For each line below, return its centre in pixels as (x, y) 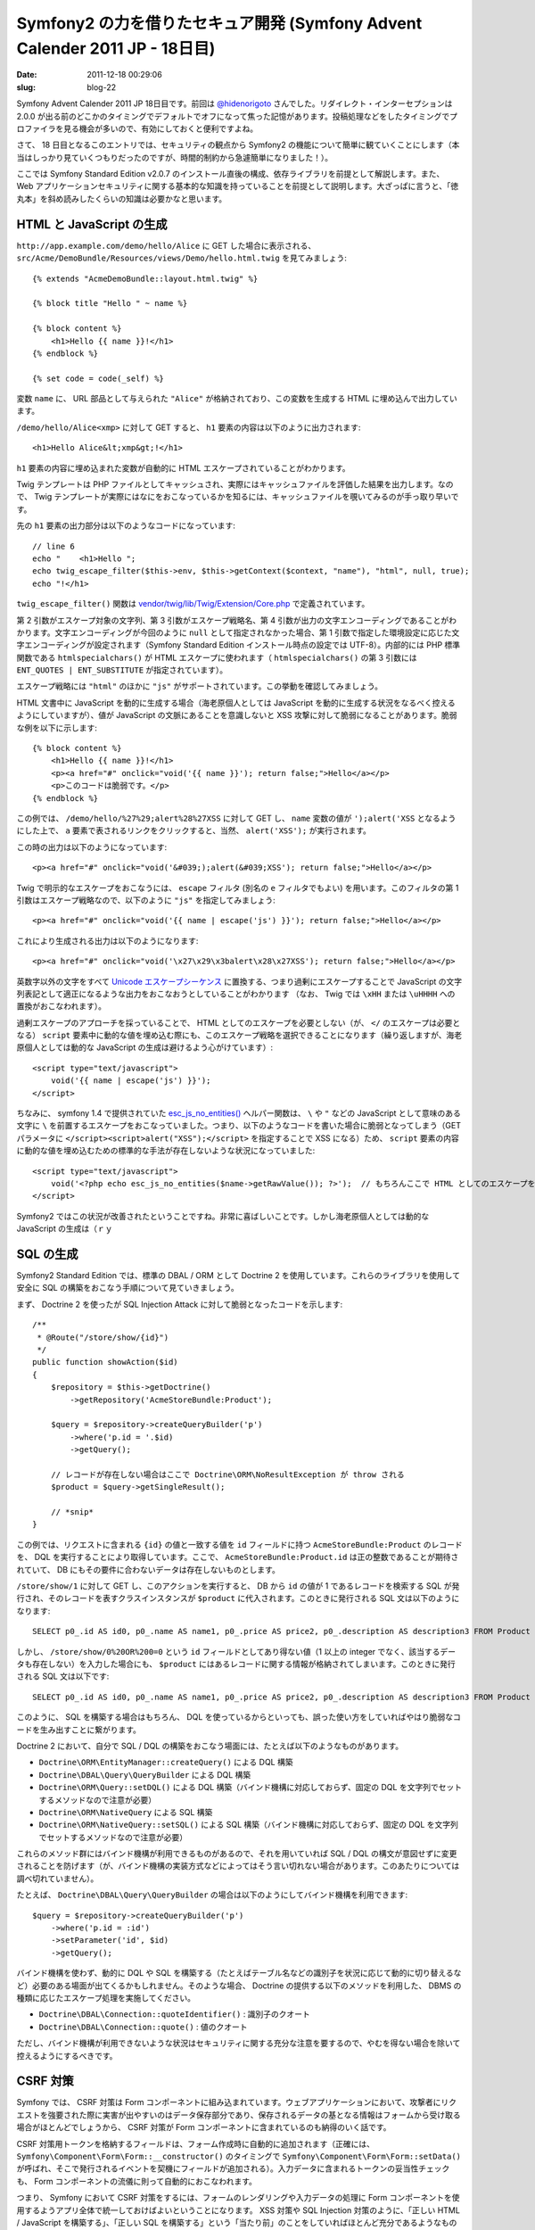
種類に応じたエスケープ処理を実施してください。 (106, 1997)
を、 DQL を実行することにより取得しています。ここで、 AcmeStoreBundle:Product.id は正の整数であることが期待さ (238, 1557)
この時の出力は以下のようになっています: (92, 847)
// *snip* (72, 1512)
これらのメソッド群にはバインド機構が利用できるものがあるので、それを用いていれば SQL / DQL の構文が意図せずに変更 (237, 1854)
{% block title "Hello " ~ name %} (110, 304)
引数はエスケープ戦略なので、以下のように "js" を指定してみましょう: (146, 900)
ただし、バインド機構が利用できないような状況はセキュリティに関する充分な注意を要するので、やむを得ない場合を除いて (239, 2044)
